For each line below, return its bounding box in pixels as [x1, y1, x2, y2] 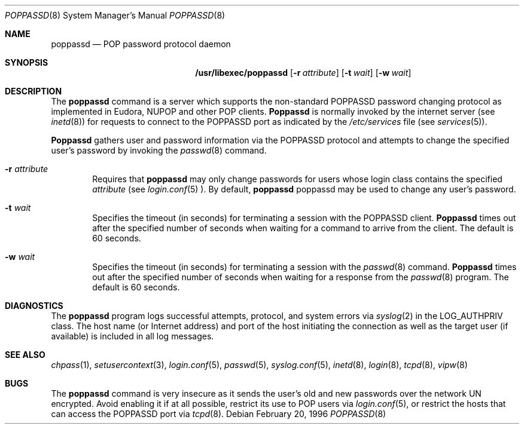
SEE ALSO [5, 350, 45, 360]
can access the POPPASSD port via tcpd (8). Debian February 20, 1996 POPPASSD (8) [51, 409, 386, 419]
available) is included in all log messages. [51, 331, 214, 341]
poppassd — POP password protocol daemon [51, 39, 231, 49]
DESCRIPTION [5, 86, 62, 96]
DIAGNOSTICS [5, 301, 63, 311]
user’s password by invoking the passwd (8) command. [51, 145, 267, 155]
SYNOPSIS [5, 57, 48, 68]
